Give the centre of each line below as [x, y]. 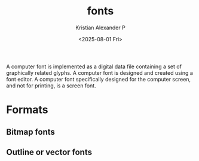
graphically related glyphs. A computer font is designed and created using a [99, 72]
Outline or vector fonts [49, 152]
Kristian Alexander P [100, 28]
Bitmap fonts [30, 132]
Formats [27, 110]
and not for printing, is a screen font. [51, 86]
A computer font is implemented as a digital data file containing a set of [94, 66]
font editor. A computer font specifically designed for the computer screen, [99, 79]
